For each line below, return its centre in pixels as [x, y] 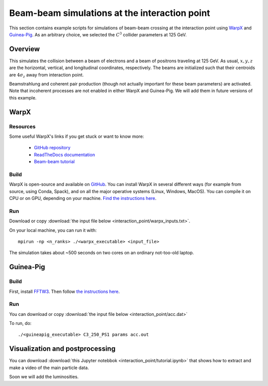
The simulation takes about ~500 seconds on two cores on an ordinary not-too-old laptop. [101, 253]
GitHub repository [52, 148]
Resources [22, 126]
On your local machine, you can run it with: [53, 230]
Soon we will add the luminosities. [44, 377]
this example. [23, 97]
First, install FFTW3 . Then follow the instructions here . [65, 291]
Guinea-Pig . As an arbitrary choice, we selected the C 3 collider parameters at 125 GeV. [98, 34]
